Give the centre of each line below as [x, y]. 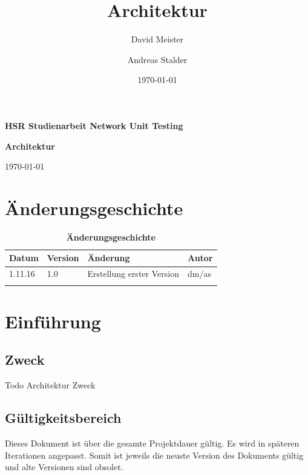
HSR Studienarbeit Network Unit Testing [94, 125]
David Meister [157, 39]
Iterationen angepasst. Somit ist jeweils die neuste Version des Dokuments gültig [154, 455]
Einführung [53, 321]
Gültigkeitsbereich [63, 418]
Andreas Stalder [157, 59]
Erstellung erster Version [133, 274]
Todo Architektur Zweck [50, 385]
